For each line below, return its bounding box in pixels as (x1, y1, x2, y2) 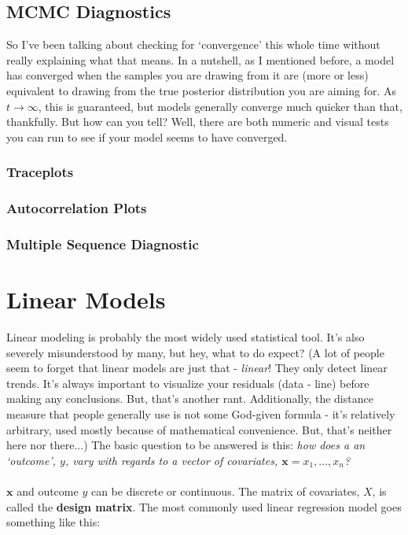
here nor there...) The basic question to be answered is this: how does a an (6, 437, 366, 453)
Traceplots (6, 162, 74, 182)
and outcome (17, 482, 79, 499)
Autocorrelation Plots (6, 198, 147, 218)
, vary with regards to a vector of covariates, (64, 452, 278, 468)
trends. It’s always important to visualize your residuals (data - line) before (6, 374, 369, 391)
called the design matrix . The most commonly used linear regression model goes (6, 498, 402, 515)
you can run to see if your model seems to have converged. (6, 128, 288, 145)
